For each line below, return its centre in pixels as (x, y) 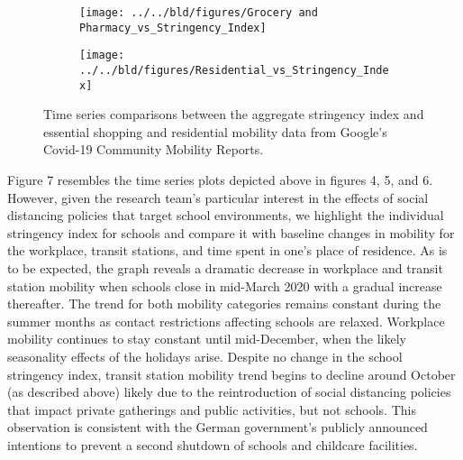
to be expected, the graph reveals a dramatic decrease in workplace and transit (225, 268)
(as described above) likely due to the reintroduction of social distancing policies (229, 392)
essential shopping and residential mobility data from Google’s (215, 131)
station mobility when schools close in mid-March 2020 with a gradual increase (225, 285)
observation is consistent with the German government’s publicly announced (218, 427)
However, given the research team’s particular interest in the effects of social (218, 197)
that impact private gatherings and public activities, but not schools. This (212, 409)
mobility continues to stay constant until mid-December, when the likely (207, 339)
